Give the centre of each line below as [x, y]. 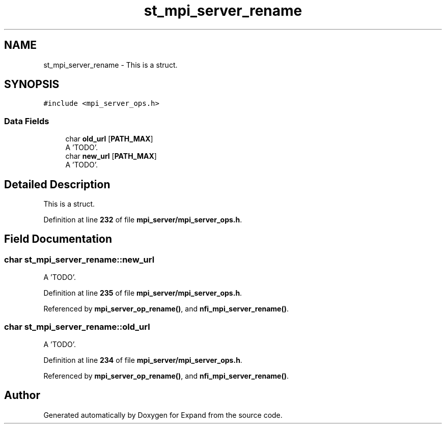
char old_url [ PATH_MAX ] [109, 139]
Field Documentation [58, 239]
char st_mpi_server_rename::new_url [79, 259]
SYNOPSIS [32, 84]
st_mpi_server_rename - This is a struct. [110, 65]
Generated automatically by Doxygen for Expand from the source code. [163, 415]
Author [22, 395]
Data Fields [27, 121]
